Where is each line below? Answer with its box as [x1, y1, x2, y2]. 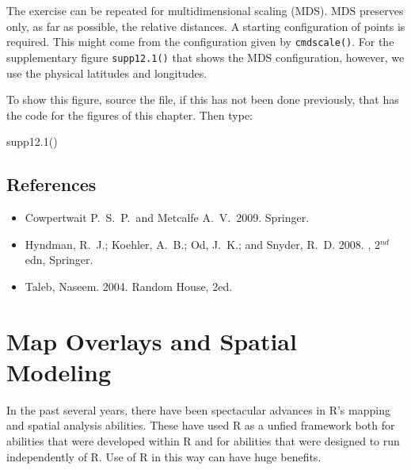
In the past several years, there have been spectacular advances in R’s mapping [6, 401, 390, 418]
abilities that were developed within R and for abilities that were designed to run [6, 432, 400, 449]
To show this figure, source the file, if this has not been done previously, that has [6, 91, 399, 108]
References [6, 172, 97, 197]
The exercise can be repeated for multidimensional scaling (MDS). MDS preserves [6, 2, 404, 18]
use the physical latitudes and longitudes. [6, 64, 207, 81]
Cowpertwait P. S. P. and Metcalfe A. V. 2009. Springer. [25, 209, 310, 226]
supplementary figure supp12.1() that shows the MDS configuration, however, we [6, 48, 405, 65]
